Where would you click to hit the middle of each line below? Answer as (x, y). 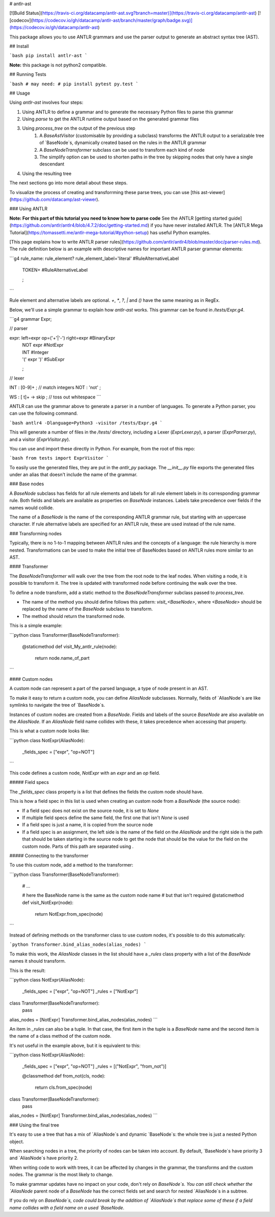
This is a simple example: (36, 626)
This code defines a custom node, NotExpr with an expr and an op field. (85, 773)
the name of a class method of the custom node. (60, 1036)
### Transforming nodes (36, 533)
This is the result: (28, 970)
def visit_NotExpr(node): (48, 902)
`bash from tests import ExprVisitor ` (59, 458)
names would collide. (32, 508)
